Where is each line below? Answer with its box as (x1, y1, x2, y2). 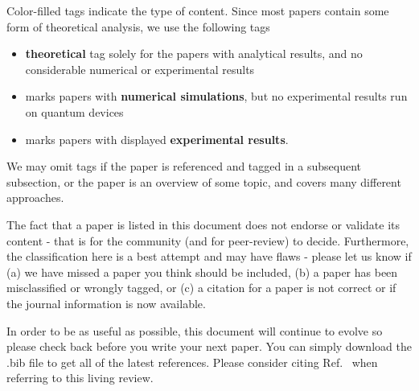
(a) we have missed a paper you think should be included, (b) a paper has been (6, 263, 398, 280)
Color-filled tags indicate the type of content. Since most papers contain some (6, 2, 389, 19)
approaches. (6, 189, 64, 206)
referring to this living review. (6, 369, 154, 386)
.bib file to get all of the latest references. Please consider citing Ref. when (6, 353, 378, 370)
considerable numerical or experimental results (25, 60, 255, 77)
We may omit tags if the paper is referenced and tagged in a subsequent (6, 158, 362, 175)
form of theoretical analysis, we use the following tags (6, 18, 270, 35)
